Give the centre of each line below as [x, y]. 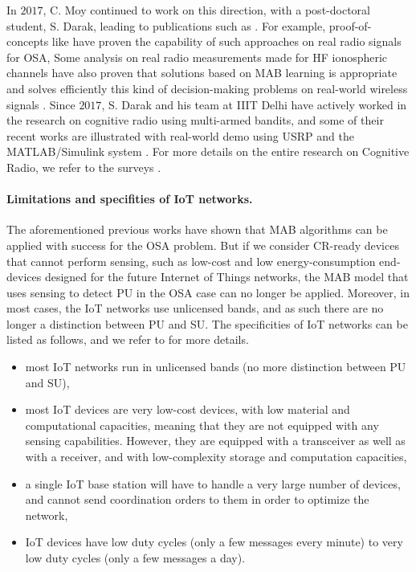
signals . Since [41, 104]
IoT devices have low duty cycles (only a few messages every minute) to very [214, 542]
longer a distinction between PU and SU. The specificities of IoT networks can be [207, 323]
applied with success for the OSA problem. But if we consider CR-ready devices [203, 245]
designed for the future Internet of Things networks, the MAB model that [226, 277]
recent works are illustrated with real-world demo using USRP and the [180, 135]
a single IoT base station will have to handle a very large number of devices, [213, 483]
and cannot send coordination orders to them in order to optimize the [197, 499]
